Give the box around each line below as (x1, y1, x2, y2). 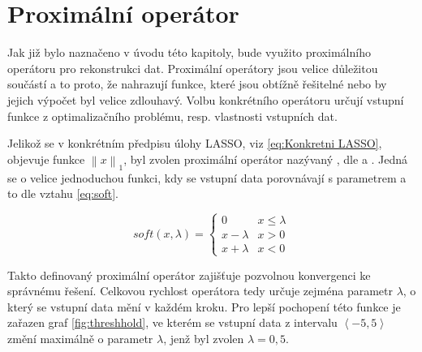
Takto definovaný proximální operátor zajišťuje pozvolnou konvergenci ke (7, 266, 371, 283)
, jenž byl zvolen (163, 329, 244, 346)
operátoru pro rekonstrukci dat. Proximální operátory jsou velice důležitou (7, 59, 378, 76)
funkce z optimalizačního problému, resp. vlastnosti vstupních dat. (7, 107, 338, 124)
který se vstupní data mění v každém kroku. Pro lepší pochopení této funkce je (7, 298, 401, 315)
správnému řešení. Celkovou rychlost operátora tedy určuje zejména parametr (7, 282, 393, 299)
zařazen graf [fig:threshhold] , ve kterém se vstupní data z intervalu (7, 314, 338, 331)
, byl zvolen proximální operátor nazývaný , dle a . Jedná (123, 150, 408, 167)
